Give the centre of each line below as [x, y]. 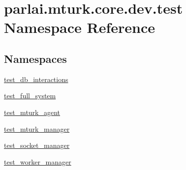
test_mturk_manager [37, 128]
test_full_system [30, 96]
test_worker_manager [38, 161]
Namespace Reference [79, 27]
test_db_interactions [36, 79]
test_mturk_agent [32, 112]
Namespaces [35, 58]
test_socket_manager [37, 145]
